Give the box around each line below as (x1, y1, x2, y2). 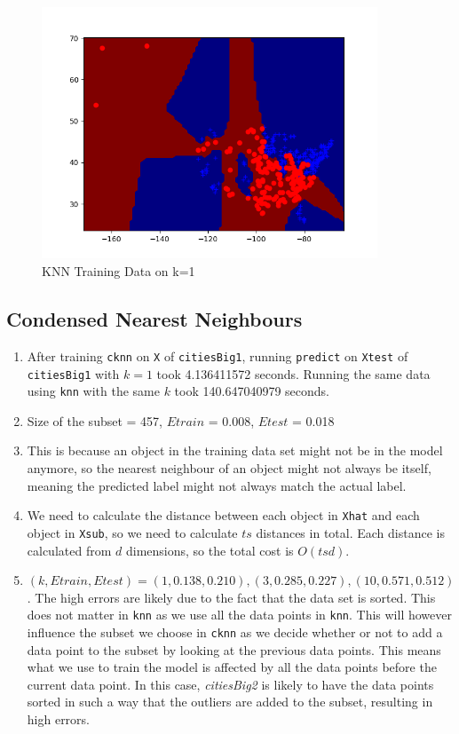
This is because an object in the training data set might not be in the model (27, 441, 443, 460)
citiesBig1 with (27, 364, 120, 383)
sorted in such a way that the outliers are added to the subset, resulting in (27, 692, 433, 711)
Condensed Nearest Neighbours (6, 305, 303, 333)
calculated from (27, 541, 112, 559)
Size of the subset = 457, (27, 411, 162, 430)
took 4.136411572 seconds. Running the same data (156, 364, 431, 383)
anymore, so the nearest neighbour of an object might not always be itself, (27, 459, 431, 477)
